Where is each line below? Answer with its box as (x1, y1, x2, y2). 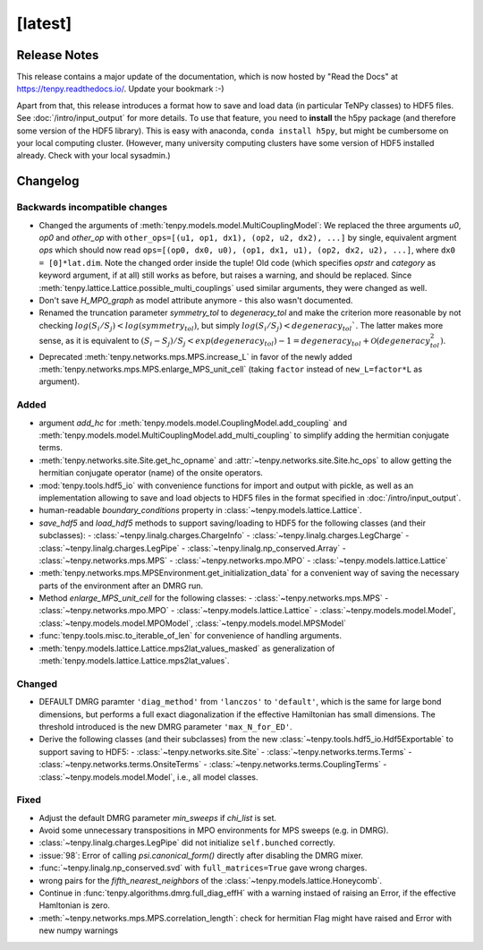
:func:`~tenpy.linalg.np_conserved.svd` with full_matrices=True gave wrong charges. (38, 862, 368, 873)
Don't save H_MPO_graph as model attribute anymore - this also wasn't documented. (38, 295, 353, 305)
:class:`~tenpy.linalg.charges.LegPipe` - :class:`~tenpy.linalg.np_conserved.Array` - (38, 543, 346, 553)
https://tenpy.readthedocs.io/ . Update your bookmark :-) (16, 83, 225, 94)
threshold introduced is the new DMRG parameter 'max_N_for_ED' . (38, 721, 292, 732)
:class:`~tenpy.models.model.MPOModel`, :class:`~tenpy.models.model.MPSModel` (38, 618, 346, 629)
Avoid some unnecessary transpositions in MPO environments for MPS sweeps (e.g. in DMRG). (38, 825, 389, 836)
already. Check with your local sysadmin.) (16, 150, 171, 161)
